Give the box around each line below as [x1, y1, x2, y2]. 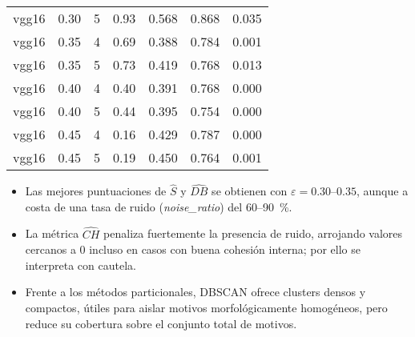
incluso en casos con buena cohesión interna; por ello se [89, 241, 361, 258]
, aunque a [356, 183, 409, 199]
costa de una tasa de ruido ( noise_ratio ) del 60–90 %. [25, 198, 292, 215]
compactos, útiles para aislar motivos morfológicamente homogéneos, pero [25, 299, 388, 315]
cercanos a [25, 241, 76, 258]
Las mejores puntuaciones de [25, 183, 167, 199]
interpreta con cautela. [25, 256, 136, 273]
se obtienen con [212, 183, 288, 199]
